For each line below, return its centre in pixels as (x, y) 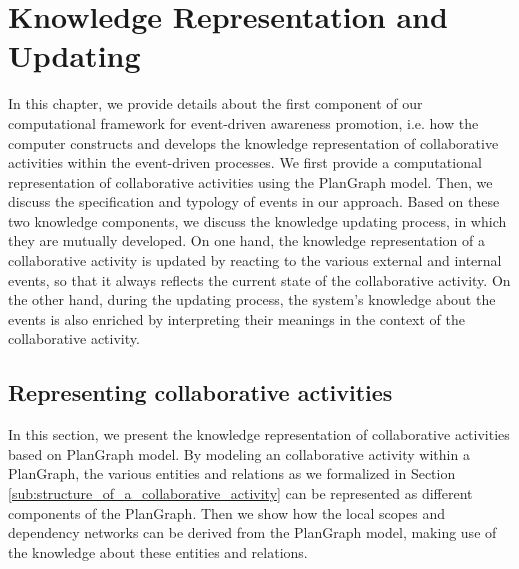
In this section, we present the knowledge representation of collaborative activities (259, 434)
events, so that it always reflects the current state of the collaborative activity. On (259, 279)
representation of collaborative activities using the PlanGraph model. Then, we (250, 181)
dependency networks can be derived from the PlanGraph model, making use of (252, 532)
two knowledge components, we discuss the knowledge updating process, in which (257, 220)
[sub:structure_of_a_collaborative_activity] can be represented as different (240, 493)
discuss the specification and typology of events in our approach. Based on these (254, 201)
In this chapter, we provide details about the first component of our (215, 103)
